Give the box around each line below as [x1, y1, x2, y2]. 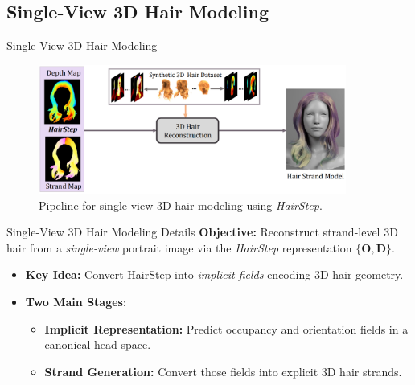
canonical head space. [44, 336, 151, 353]
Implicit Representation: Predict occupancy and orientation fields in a [44, 320, 409, 337]
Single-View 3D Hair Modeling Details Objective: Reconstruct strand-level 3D [6, 223, 398, 240]
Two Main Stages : [25, 293, 126, 309]
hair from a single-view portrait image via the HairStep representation [6, 239, 352, 256]
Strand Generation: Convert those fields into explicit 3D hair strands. [44, 362, 402, 379]
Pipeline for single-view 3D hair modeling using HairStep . [39, 196, 323, 213]
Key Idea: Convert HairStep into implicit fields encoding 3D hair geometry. [25, 266, 404, 283]
